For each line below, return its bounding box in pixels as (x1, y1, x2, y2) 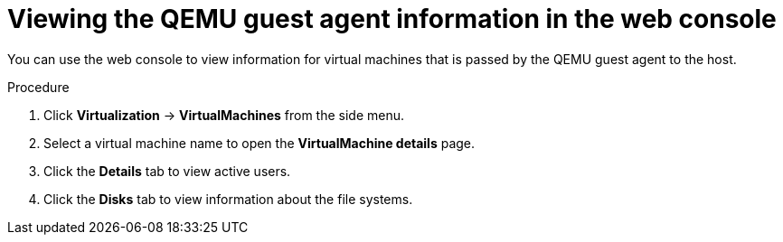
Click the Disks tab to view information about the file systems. (43, 191, 413, 207)
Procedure (7, 79, 70, 95)
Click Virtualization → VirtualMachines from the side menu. (43, 107, 405, 123)
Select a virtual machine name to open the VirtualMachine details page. (43, 135, 476, 151)
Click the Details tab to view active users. (43, 163, 291, 179)
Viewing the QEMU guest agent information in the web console (7, 4, 777, 34)
